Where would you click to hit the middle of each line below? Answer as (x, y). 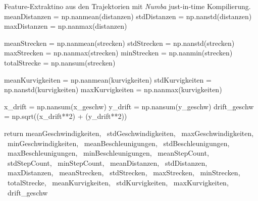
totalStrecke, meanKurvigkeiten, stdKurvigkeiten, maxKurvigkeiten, (118, 182)
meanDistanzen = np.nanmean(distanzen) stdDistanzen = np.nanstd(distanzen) (128, 16)
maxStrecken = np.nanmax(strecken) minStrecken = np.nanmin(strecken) (118, 53)
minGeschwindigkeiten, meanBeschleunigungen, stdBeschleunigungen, (118, 143)
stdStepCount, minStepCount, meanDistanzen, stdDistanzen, (107, 162)
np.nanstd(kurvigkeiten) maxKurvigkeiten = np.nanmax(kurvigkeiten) (113, 89)
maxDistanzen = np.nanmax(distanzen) (66, 26)
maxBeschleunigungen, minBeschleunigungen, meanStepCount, (108, 153)
